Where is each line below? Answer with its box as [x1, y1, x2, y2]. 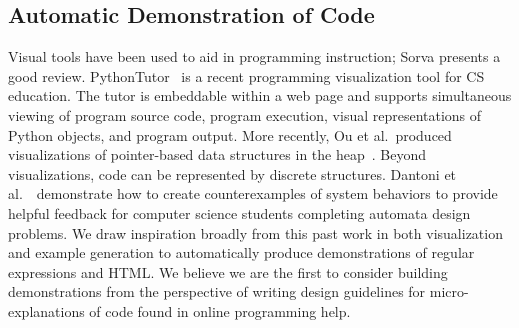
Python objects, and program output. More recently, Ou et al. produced [8, 124, 452, 145]
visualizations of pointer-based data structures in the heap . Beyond [8, 144, 426, 165]
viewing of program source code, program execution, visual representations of [8, 104, 482, 125]
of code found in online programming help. [89, 300, 351, 321]
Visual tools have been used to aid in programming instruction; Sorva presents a [8, 46, 501, 67]
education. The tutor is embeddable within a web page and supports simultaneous [8, 85, 512, 106]
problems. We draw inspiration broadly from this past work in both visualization [8, 222, 503, 243]
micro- [429, 281, 469, 302]
